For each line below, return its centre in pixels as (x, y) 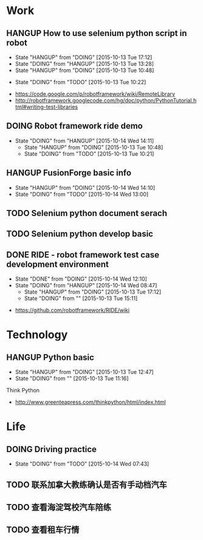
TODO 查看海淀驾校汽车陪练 (59, 507)
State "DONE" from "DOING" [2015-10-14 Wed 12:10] (81, 279)
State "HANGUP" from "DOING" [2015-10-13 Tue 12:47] (84, 372)
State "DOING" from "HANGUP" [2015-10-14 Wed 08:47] (86, 286)
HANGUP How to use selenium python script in (97, 33)
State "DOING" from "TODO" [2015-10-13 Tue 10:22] (81, 82)
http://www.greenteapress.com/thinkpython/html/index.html (90, 402)
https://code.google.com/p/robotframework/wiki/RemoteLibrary (95, 94)
